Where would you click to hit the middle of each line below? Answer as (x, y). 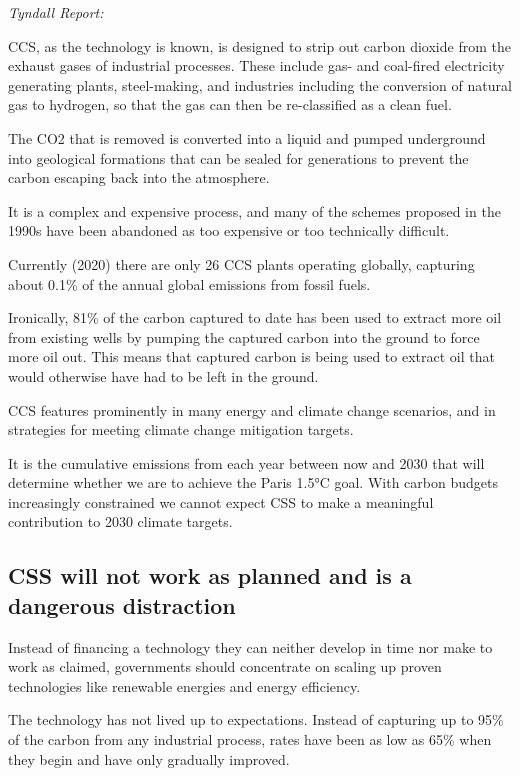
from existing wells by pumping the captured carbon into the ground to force (244, 336)
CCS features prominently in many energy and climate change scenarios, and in (252, 409)
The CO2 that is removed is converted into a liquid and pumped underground (247, 137)
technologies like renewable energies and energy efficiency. (184, 685)
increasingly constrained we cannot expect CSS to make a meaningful (221, 501)
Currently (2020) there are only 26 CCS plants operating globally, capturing (241, 263)
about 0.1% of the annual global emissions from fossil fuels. (189, 283)
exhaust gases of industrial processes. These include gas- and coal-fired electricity (256, 65)
